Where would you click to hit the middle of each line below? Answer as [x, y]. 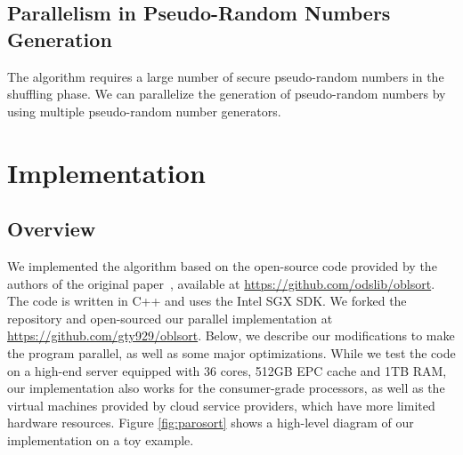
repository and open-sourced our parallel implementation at [170, 318]
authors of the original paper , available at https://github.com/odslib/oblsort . [221, 283]
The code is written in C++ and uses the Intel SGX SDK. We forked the [207, 301]
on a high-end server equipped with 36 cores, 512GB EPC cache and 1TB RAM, [227, 370]
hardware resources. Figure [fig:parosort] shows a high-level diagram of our [211, 423]
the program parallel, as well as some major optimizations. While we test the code [231, 352]
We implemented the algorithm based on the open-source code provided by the [222, 265]
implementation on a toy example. [101, 439]
